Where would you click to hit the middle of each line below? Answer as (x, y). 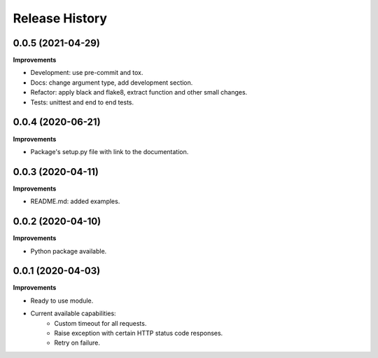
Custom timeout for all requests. (100, 323)
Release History (60, 18)
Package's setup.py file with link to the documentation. (110, 151)
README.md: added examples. (75, 201)
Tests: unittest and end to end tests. (82, 102)
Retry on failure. (77, 343)
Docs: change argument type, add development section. (112, 82)
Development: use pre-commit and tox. (87, 73)
